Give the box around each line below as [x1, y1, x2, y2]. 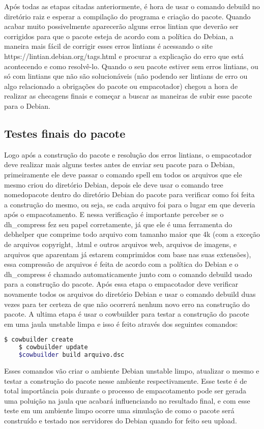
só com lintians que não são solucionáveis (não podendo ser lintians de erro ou [4, 71, 248, 81]
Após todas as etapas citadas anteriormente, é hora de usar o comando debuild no [4, 1, 260, 11]
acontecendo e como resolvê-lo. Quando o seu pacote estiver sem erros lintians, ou [4, 60, 258, 71]
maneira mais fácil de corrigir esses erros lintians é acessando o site [4, 41, 213, 51]
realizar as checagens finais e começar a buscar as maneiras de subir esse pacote [4, 90, 252, 101]
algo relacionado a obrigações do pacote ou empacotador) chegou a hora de [4, 80, 238, 91]
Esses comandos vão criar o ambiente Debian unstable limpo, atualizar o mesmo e [4, 365, 259, 376]
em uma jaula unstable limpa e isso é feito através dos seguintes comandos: [4, 318, 238, 329]
